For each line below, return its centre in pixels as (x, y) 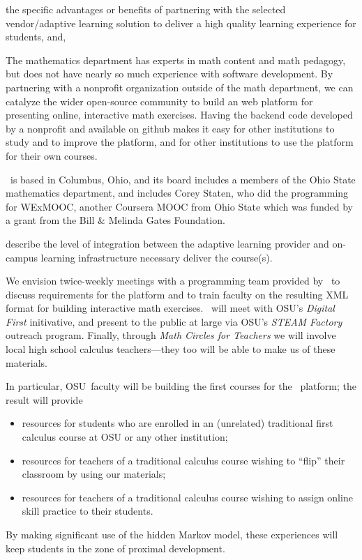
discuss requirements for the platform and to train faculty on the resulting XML (177, 294)
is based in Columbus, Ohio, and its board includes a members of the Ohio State (183, 179)
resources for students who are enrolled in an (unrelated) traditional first (178, 423)
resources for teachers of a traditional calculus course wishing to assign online (187, 497)
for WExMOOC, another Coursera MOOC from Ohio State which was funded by (179, 206)
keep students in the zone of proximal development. (115, 548)
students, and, (36, 37)
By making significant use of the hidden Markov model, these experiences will (172, 534)
